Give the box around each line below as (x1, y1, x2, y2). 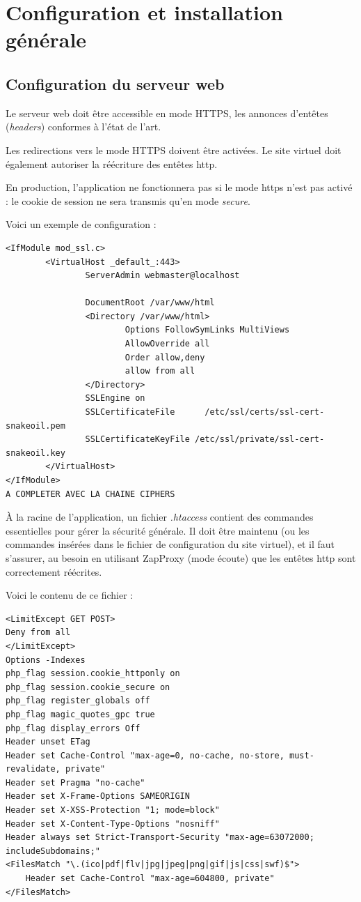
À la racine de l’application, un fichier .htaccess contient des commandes (6, 510, 314, 524)
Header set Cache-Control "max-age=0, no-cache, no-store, (6, 750, 284, 760)
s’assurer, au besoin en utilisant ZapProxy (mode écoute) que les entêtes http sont (6, 550, 356, 565)
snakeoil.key (6, 448, 65, 458)
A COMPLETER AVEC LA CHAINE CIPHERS (6, 489, 175, 499)
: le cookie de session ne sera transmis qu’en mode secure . (6, 193, 250, 208)
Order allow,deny (125, 352, 205, 362)
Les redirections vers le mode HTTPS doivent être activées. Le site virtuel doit (6, 142, 342, 157)
